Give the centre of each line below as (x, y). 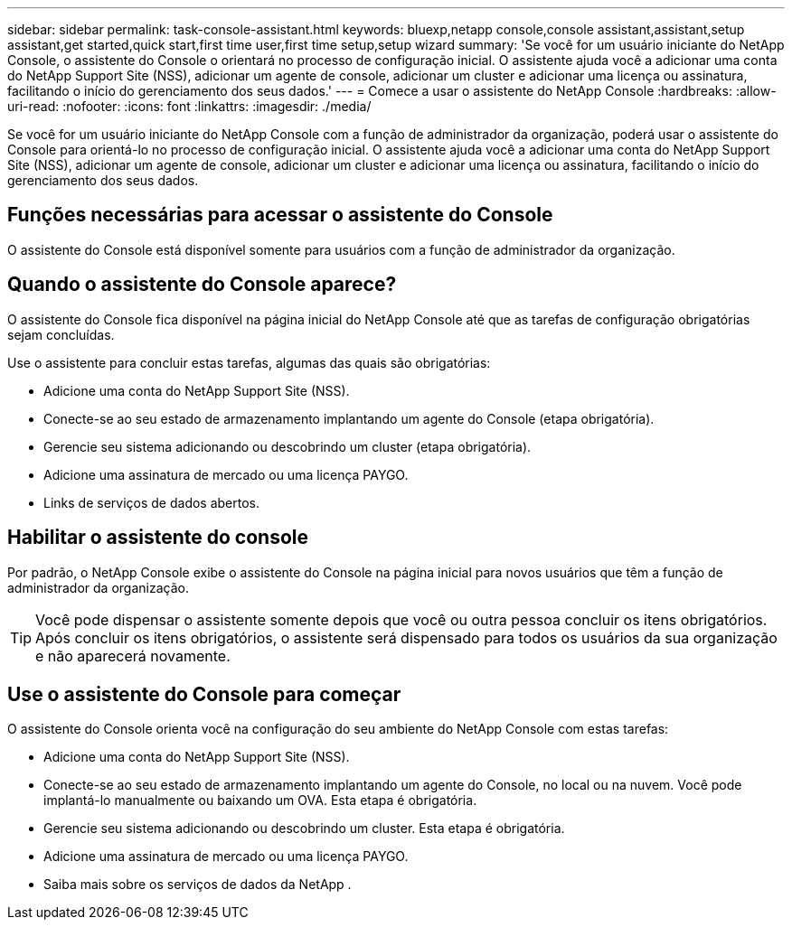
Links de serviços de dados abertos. (152, 502)
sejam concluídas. (61, 334)
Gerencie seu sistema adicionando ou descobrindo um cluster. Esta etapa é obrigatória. (304, 829)
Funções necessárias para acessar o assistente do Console (280, 215)
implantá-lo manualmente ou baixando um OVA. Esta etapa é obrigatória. (260, 801)
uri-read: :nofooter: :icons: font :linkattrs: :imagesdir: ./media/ (189, 106)
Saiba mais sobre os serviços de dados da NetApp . (198, 885)
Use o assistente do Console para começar (204, 694)
